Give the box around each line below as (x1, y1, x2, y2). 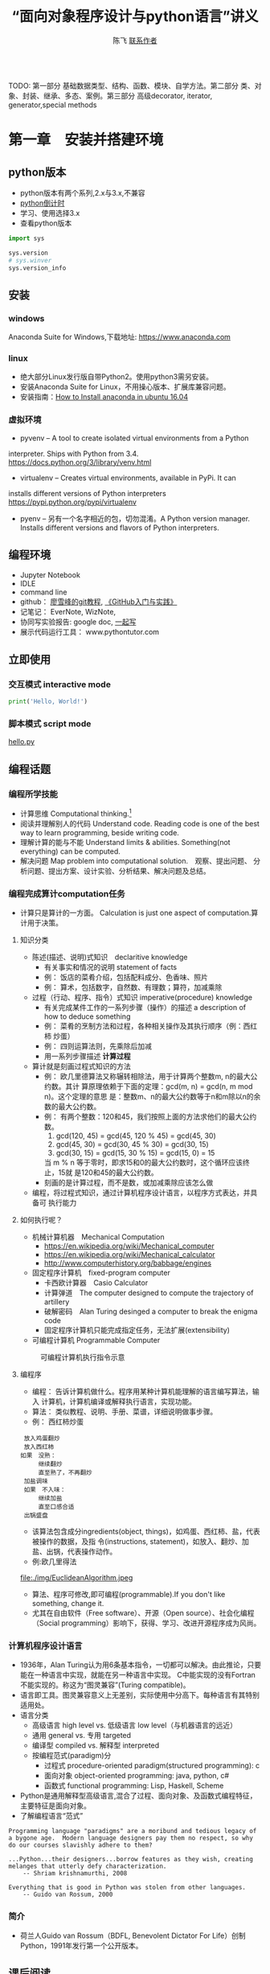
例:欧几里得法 (31, 1557, 77, 1566)
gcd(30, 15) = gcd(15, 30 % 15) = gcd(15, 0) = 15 (55, 1148, 215, 1158)
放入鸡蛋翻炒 (23, 1434, 60, 1442)
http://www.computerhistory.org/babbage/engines (43, 1258, 211, 1268)
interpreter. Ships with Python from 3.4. (8, 449, 139, 458)
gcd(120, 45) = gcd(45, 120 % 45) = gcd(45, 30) (55, 1131, 217, 1140)
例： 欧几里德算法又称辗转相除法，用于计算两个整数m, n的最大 (43, 1072, 251, 1082)
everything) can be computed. (19, 846, 121, 856)
